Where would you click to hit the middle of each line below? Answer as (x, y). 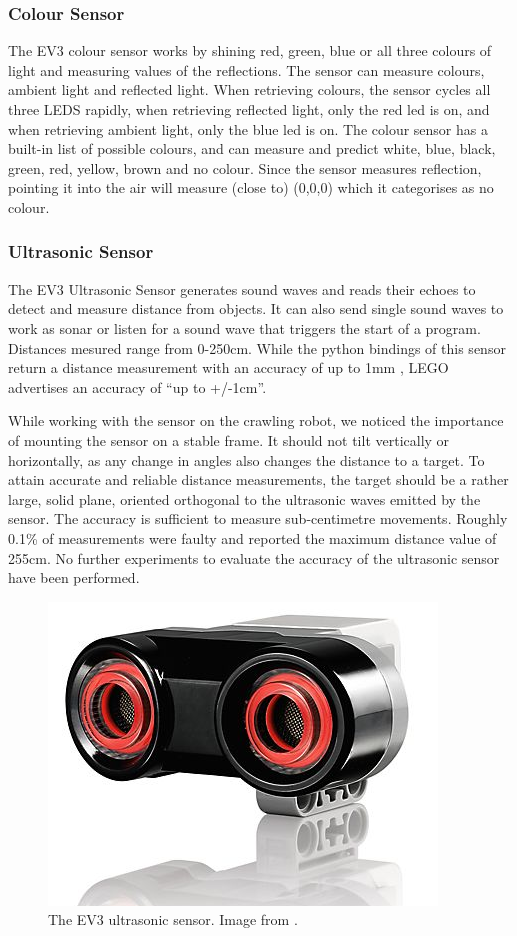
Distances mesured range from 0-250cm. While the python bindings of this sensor (257, 347)
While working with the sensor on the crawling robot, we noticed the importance (256, 420)
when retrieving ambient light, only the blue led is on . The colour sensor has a (248, 128)
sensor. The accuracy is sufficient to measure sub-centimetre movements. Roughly (258, 518)
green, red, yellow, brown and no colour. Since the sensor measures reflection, (245, 167)
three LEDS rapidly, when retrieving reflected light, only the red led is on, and (249, 109)
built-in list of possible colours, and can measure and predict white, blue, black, (252, 148)
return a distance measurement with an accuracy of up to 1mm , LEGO (228, 367)
